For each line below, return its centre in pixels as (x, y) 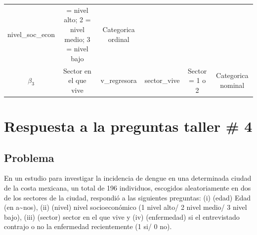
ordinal (119, 39)
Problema (29, 157)
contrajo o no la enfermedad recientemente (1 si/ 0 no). (88, 226)
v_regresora (119, 80)
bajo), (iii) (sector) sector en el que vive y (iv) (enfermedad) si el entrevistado (122, 216)
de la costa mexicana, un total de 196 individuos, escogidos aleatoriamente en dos (128, 188)
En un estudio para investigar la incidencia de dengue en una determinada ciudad (128, 178)
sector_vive (162, 80)
